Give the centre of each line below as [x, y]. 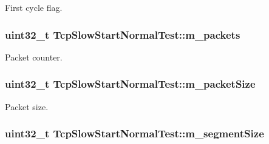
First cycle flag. [34, 7]
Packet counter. [34, 57]
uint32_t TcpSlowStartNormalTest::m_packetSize [130, 84]
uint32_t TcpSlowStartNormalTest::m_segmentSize [134, 133]
